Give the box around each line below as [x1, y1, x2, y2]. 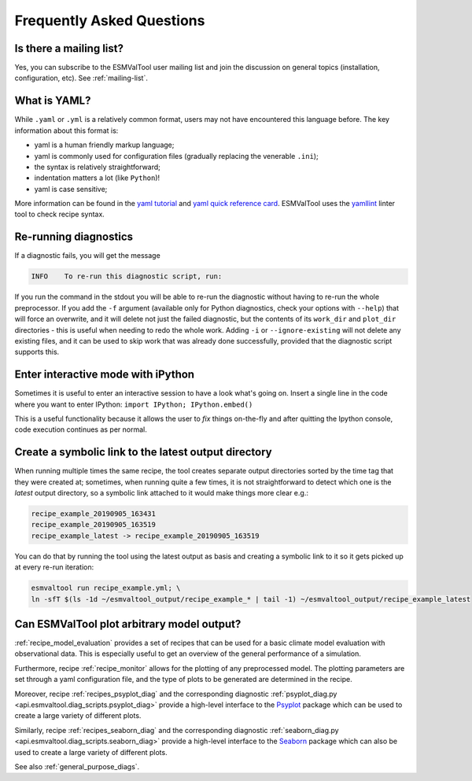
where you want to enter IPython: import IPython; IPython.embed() [14, 400, 253, 409]
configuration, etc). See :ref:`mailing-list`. [14, 73, 149, 83]
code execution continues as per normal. [14, 425, 147, 434]
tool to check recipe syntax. [14, 209, 105, 219]
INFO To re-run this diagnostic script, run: [31, 272, 223, 281]
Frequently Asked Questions [14, 12, 205, 29]
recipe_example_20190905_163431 [31, 510, 157, 518]
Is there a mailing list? [14, 42, 124, 55]
